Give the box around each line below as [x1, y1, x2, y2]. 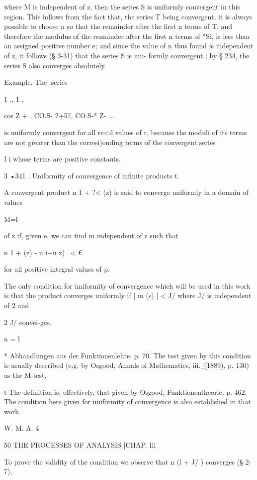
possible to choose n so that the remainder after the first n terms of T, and [4, 21, 233, 31]
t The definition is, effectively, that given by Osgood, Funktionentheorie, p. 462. [4, 386, 247, 397]
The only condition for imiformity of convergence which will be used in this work [4, 280, 251, 291]
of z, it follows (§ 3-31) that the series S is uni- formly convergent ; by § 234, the [4, 50, 250, 60]
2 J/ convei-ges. [4, 317, 52, 327]
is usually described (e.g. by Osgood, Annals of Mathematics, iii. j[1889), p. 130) [4, 360, 249, 370]
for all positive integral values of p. [4, 264, 110, 274]
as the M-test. [4, 370, 47, 380]
